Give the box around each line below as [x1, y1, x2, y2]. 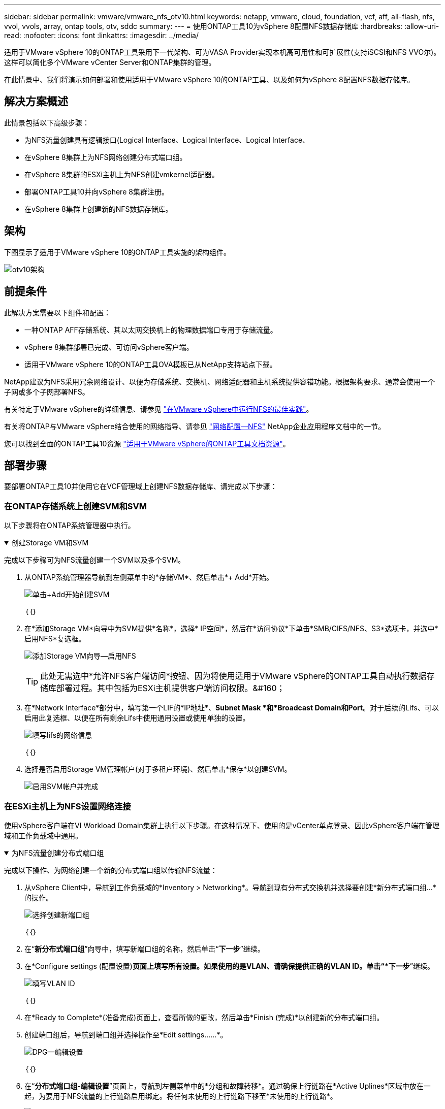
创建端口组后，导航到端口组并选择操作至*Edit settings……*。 [24, 1030, 228, 1039]
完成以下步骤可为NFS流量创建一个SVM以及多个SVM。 [4, 556, 185, 565]
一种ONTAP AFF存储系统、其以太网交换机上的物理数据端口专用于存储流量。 [24, 325, 277, 334]
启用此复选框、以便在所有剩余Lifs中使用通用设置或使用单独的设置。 [24, 713, 250, 723]
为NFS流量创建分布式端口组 [11, 848, 104, 857]
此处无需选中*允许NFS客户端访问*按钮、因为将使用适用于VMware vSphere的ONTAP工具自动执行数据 [40, 671, 427, 681]
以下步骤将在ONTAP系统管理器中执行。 [4, 521, 135, 530]
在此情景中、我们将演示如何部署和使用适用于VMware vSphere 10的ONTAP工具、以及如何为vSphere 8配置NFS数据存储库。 [4, 75, 415, 84]
